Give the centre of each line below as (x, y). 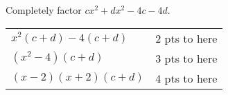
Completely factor (44, 10)
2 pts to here (186, 38)
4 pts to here (186, 78)
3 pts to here (186, 58)
